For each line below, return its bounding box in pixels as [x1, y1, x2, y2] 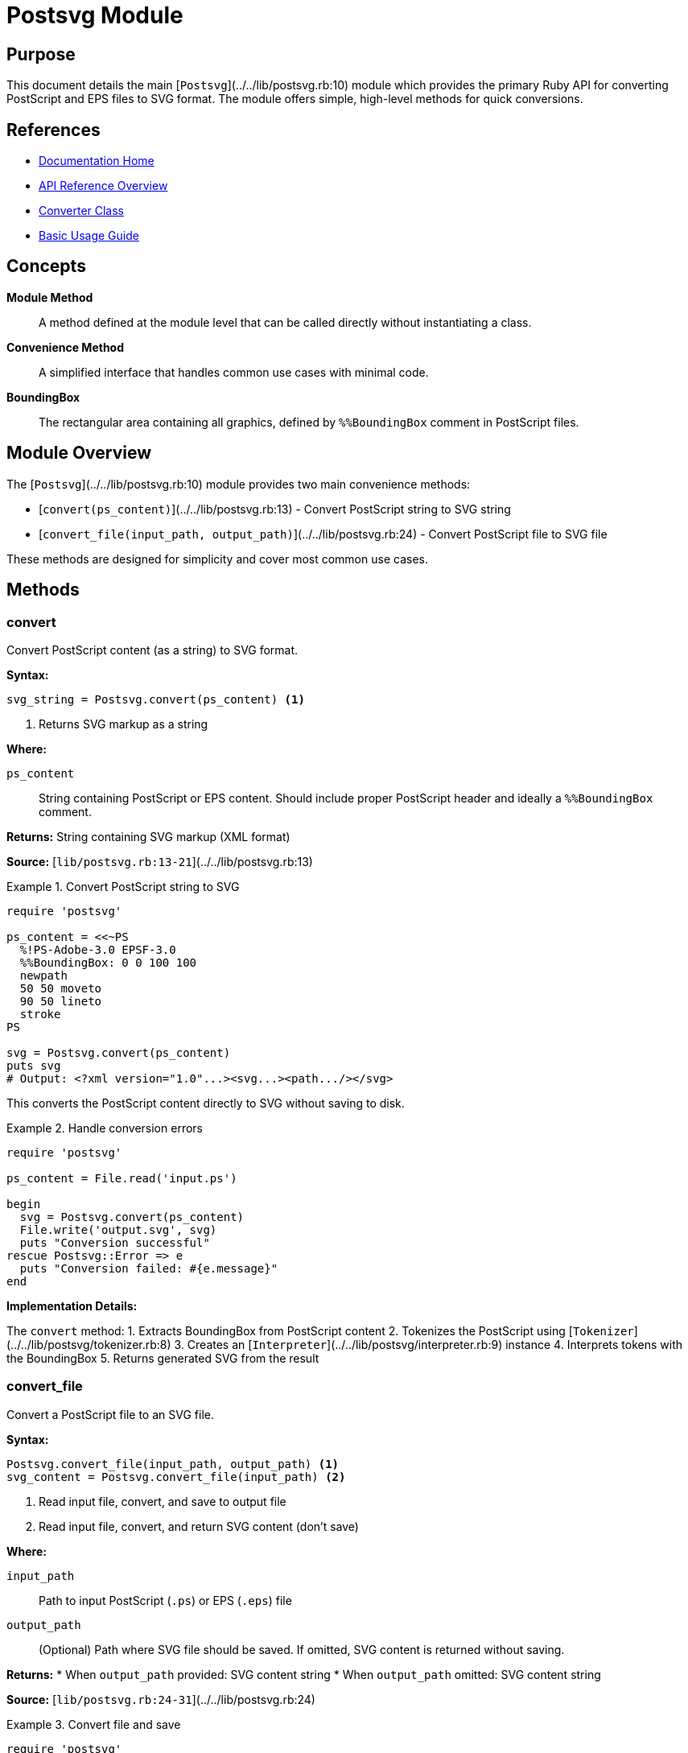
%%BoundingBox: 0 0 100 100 [19, 955, 197, 969]
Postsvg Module [6, 2, 183, 29]
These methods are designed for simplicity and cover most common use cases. [6, 551, 428, 566]
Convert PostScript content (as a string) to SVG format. [6, 642, 299, 657]
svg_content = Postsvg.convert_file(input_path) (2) [6, 1470, 346, 1483]
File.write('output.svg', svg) [19, 1223, 217, 1236]
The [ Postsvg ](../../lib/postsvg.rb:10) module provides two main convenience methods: [6, 476, 471, 491]
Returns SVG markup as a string [39, 716, 208, 731]
